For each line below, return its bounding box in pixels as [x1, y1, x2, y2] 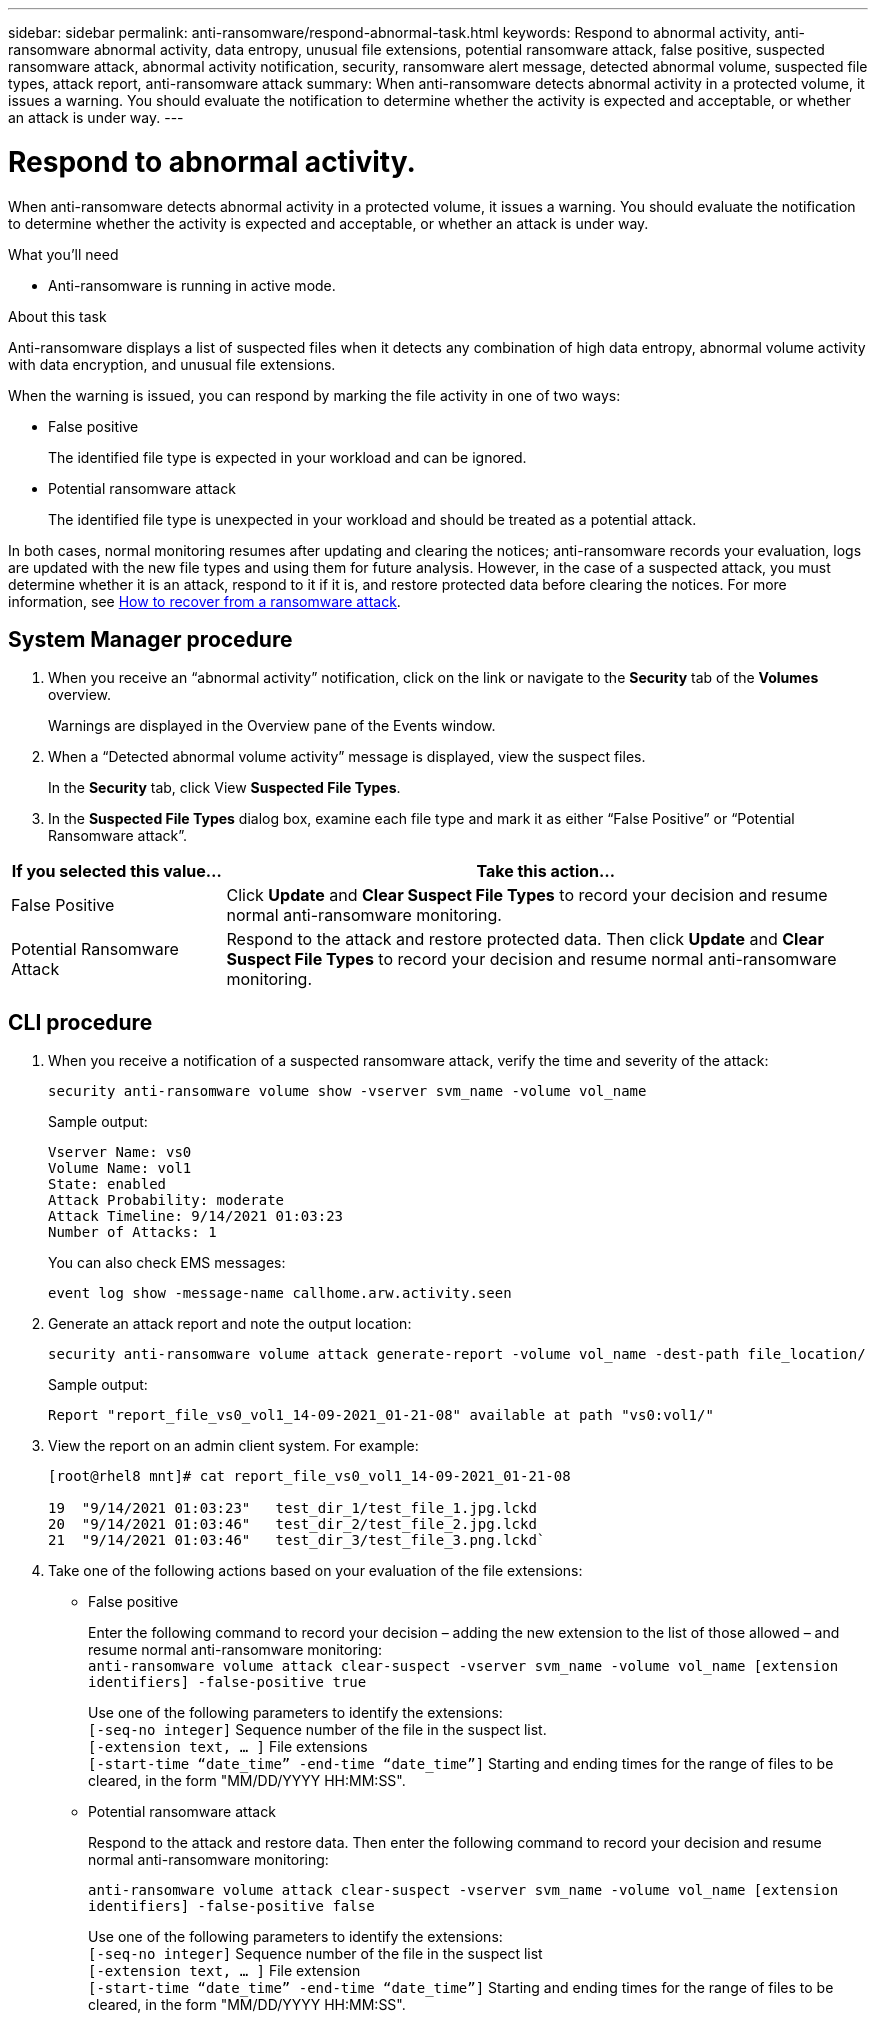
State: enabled [48, 1176, 167, 1193]
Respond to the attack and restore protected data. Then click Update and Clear [226, 929, 824, 950]
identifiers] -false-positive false [88, 1898, 375, 1915]
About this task [8, 307, 107, 325]
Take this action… [476, 861, 616, 882]
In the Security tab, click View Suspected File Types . [48, 779, 401, 797]
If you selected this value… [11, 861, 222, 882]
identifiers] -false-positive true [88, 1674, 367, 1691]
